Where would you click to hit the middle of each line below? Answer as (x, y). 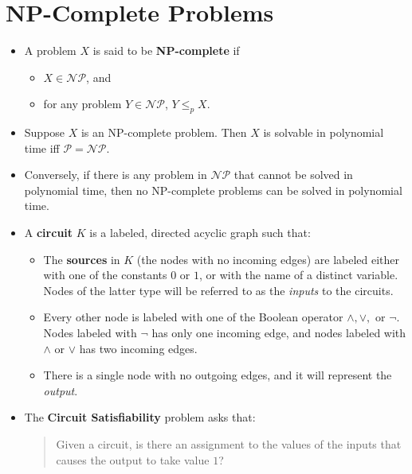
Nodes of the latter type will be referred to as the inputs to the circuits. (218, 290)
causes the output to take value (133, 459)
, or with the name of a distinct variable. (299, 275)
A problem (50, 51)
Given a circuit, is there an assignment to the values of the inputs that (229, 444)
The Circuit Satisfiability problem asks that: (140, 417)
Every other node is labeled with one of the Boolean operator (193, 317)
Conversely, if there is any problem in (116, 175)
